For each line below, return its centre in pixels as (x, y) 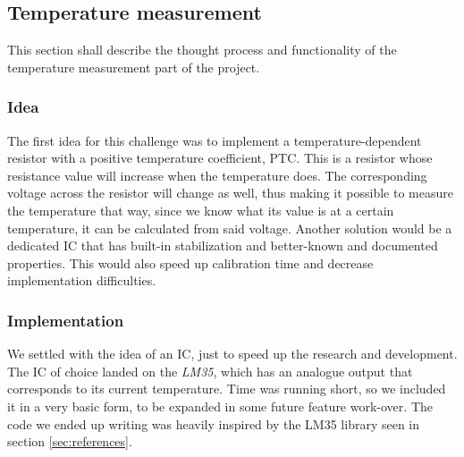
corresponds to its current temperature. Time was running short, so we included (227, 389)
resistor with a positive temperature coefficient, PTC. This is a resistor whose (220, 158)
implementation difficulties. (82, 280)
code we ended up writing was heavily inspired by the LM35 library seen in (214, 423)
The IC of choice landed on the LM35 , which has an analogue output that (210, 371)
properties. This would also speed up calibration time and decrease (190, 262)
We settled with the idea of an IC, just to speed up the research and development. (232, 354)
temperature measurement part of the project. (134, 67)
